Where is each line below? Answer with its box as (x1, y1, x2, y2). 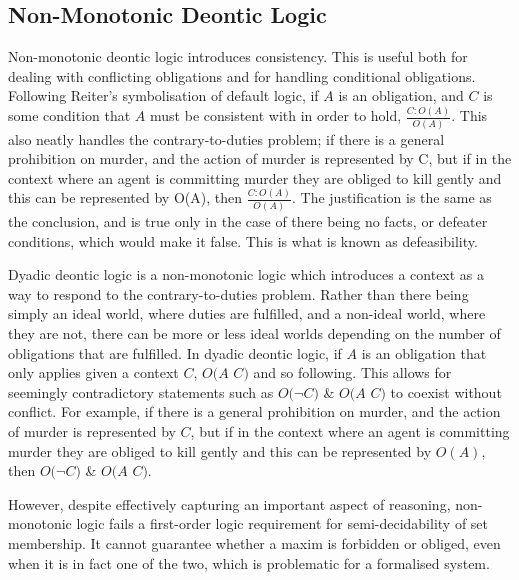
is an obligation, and (338, 85, 464, 106)
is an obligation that (361, 342, 487, 363)
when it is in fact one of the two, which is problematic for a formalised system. (8, 552, 490, 573)
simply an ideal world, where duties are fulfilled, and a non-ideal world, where (8, 303, 486, 324)
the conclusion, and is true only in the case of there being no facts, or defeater (8, 211, 488, 232)
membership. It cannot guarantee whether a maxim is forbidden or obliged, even (8, 532, 501, 553)
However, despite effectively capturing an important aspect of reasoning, (8, 493, 451, 514)
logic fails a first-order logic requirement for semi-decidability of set (76, 513, 489, 534)
